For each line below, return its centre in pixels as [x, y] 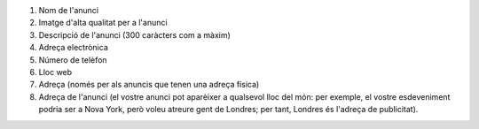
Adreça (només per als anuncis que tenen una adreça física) [149, 85]
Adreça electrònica [73, 48]
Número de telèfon [73, 60]
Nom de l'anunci [69, 10]
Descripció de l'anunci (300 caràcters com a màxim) [134, 34]
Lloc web [55, 72]
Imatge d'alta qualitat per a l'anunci [103, 23]
